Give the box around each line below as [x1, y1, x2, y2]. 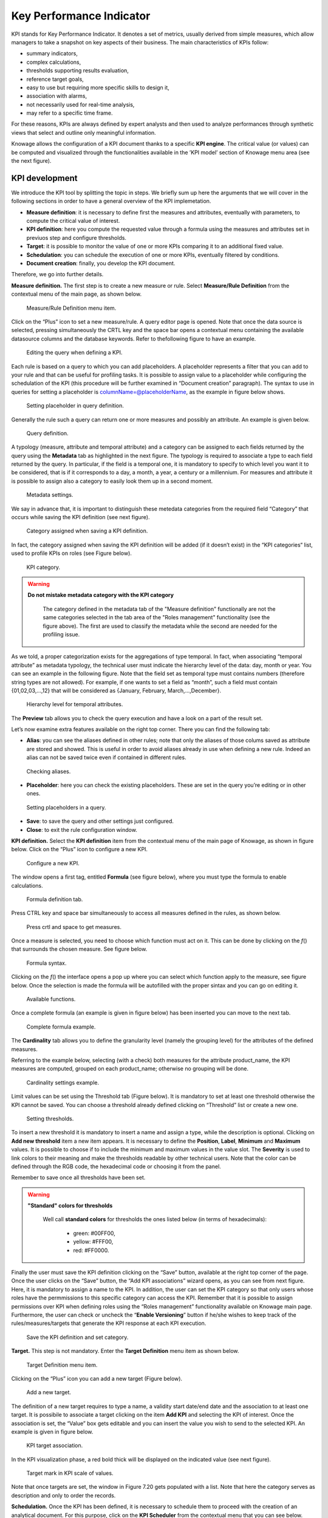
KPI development [11, 173, 78, 183]
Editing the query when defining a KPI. [26, 349, 123, 356]
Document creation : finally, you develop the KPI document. [26, 260, 176, 267]
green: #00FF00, [73, 1230, 115, 1237]
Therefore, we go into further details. [11, 271, 104, 278]
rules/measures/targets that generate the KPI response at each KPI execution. [11, 1319, 207, 1327]
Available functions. [26, 996, 76, 1003]
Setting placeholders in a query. [26, 803, 106, 811]
